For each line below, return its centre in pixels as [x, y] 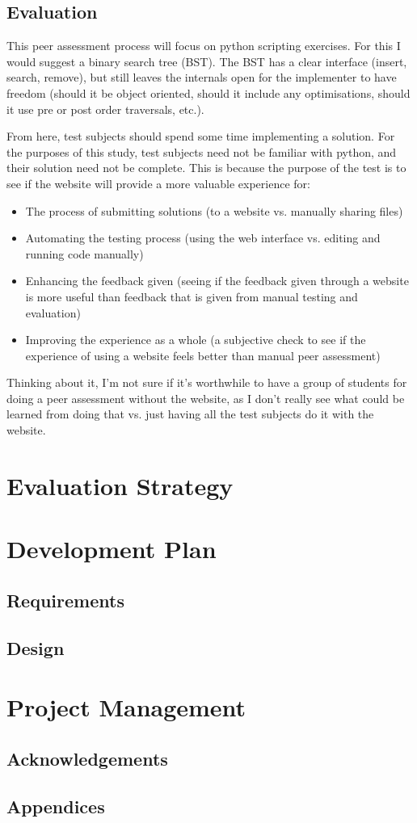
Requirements [65, 600]
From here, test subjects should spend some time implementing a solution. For [201, 136]
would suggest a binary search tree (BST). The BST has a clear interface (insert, [207, 61]
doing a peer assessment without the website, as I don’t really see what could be [206, 398]
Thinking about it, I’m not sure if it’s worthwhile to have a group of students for [207, 382]
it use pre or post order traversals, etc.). [105, 109]
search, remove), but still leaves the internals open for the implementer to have [202, 77]
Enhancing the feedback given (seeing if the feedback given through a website [217, 281]
